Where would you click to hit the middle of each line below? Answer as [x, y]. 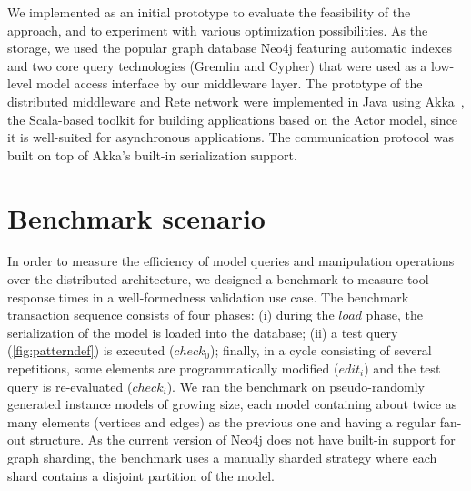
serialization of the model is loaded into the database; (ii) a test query [203, 332]
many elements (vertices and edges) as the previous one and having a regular [222, 421]
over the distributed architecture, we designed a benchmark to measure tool [218, 279]
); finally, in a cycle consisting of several [321, 350]
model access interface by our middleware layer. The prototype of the [229, 83]
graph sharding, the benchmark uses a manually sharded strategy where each [222, 457]
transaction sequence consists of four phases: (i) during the [171, 315]
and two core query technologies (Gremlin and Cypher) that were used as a [217, 65]
